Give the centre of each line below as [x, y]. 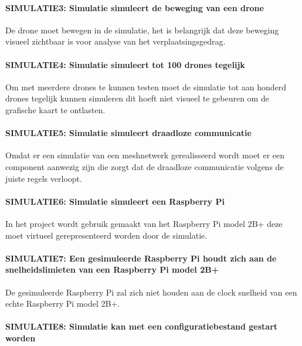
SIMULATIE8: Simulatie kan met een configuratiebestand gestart [142, 326]
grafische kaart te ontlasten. [55, 109]
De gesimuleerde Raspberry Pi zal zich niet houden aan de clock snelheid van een [151, 292]
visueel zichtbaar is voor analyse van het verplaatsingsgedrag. [116, 41]
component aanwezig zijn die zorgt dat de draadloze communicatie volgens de [145, 166]
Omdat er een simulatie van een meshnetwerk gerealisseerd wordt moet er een [145, 155]
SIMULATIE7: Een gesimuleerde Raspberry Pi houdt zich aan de [141, 258]
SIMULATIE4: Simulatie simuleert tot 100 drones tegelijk [125, 64]
